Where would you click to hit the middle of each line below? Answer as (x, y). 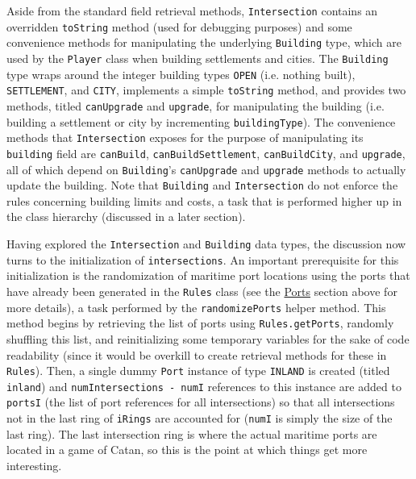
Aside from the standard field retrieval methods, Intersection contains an (192, 10)
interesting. (34, 465)
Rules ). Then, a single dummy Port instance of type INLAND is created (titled (198, 371)
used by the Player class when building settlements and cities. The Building (198, 58)
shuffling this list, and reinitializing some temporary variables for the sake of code (208, 338)
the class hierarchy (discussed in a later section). (126, 217)
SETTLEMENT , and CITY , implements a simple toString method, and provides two (206, 90)
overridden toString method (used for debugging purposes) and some (179, 26)
